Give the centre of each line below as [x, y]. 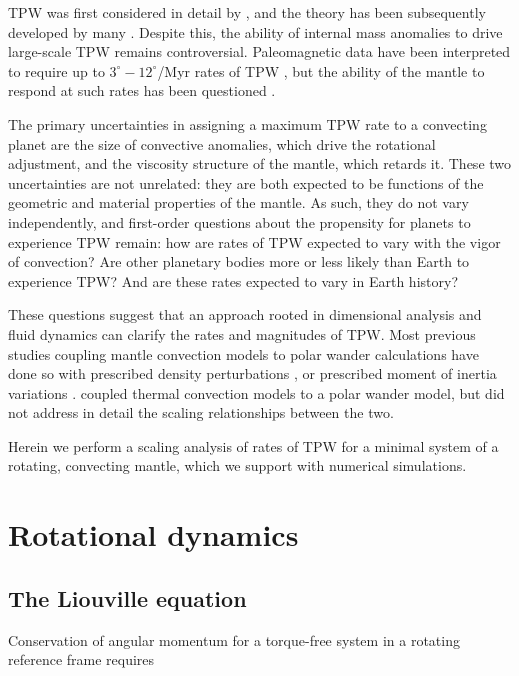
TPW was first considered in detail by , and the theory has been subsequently [247, 12]
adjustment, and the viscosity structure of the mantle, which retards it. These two [260, 163]
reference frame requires [81, 659]
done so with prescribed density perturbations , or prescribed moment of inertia [252, 373]
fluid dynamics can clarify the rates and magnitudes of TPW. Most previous [242, 333]
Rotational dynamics [153, 534]
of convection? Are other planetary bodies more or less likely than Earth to [239, 261]
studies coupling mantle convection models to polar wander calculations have [243, 353]
